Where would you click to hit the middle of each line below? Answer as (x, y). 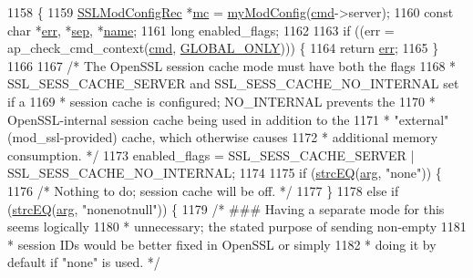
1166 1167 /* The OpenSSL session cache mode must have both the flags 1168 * (232, 65)
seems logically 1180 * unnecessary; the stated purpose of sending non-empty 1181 (237, 227)
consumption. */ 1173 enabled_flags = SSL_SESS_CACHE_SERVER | (211, 154)
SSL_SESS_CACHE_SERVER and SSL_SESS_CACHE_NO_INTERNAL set (233, 83)
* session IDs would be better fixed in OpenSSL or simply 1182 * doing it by (222, 244)
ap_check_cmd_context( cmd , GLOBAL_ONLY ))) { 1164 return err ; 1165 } (223, 48)
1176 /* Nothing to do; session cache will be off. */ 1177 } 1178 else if (203, 190)
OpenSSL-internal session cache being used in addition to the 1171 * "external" (228, 119)
